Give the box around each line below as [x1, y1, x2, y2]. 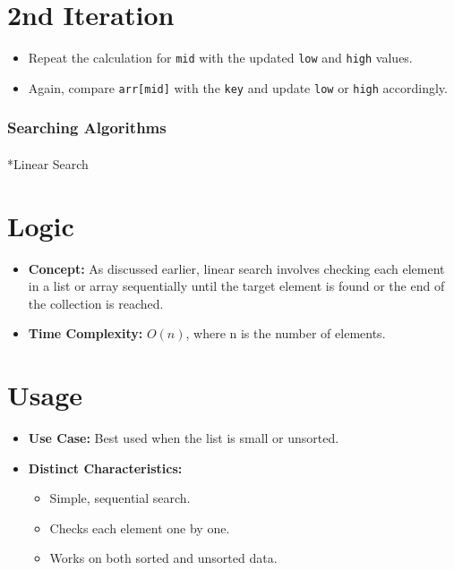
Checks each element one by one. [49, 518, 230, 537]
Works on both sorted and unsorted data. [49, 549, 278, 567]
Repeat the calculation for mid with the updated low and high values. [28, 48, 413, 67]
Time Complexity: [28, 324, 143, 343]
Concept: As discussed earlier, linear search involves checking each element [28, 259, 445, 277]
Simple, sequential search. [49, 489, 191, 507]
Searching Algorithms [7, 116, 167, 139]
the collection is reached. [28, 294, 164, 312]
